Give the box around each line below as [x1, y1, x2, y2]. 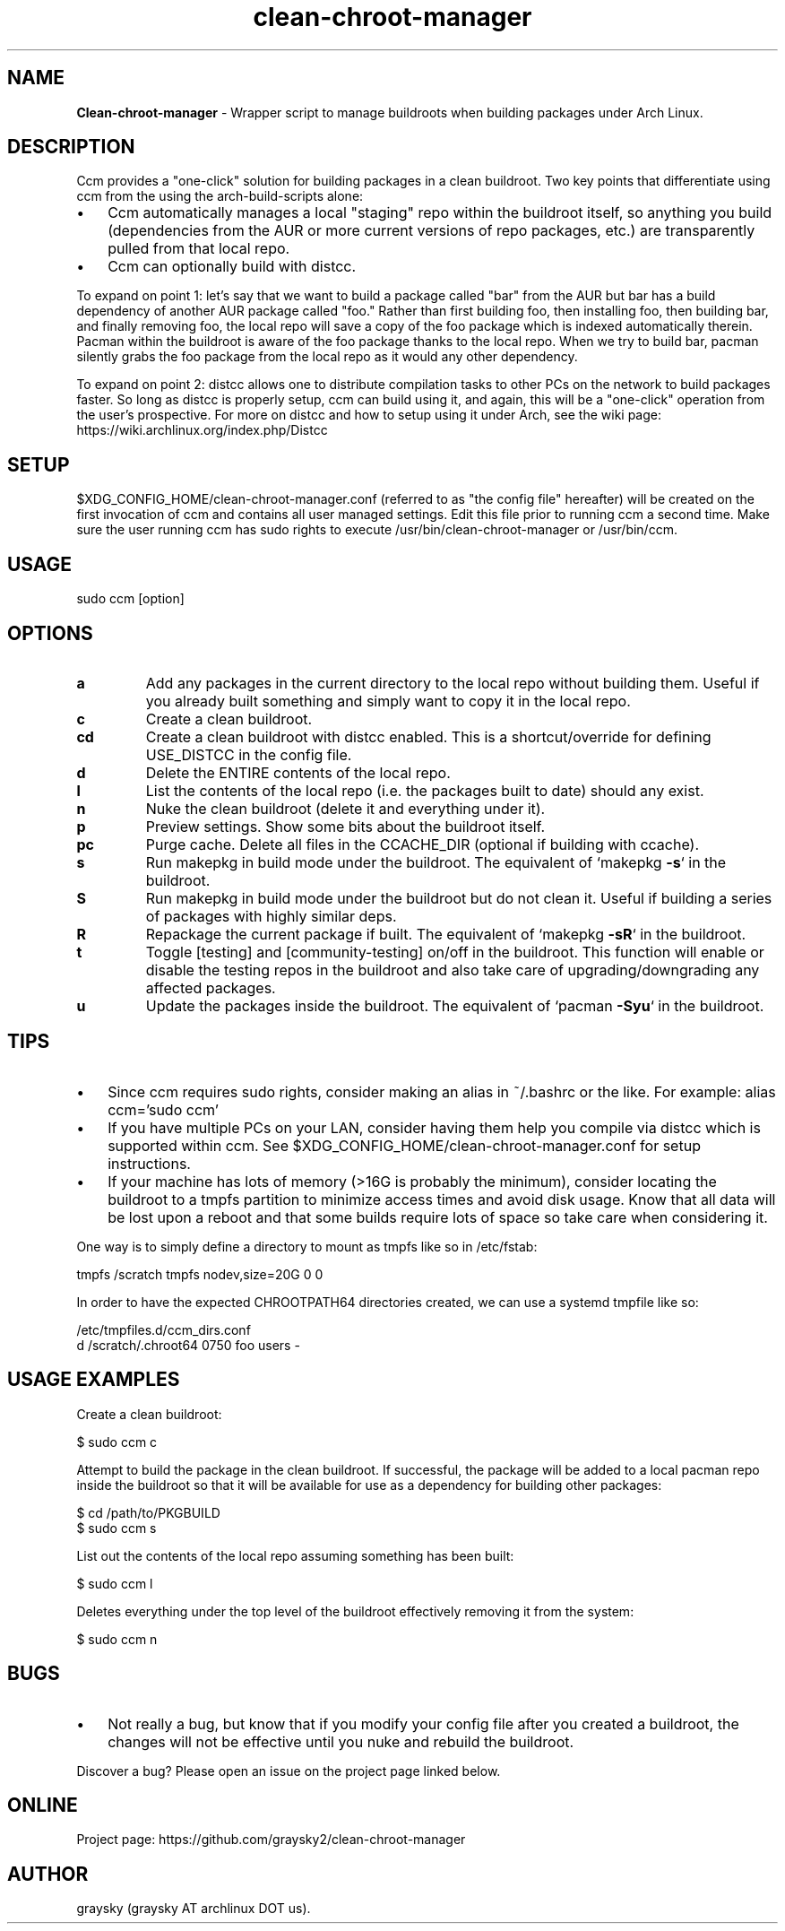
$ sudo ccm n [76, 1631, 158, 1647]
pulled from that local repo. [108, 239, 290, 258]
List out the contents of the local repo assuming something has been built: [76, 1547, 514, 1563]
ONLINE [7, 1793, 78, 1816]
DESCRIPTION [7, 135, 135, 159]
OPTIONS [7, 621, 93, 645]
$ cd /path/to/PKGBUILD [76, 1504, 220, 1520]
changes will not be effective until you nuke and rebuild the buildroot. [108, 1732, 574, 1751]
